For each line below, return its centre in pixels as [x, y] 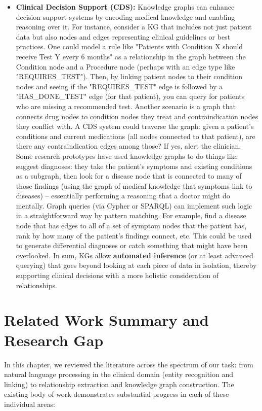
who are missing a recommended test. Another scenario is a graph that [126, 106]
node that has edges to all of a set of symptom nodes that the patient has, [131, 226]
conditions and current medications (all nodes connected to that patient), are [136, 136]
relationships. [36, 285]
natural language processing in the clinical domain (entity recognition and [119, 374]
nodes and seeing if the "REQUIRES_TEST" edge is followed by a [119, 86]
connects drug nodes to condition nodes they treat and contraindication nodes [137, 116]
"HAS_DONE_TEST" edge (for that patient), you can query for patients [130, 96]
